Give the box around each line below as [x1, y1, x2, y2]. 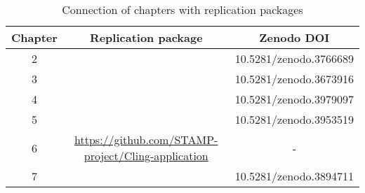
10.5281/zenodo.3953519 [234, 111, 354, 127]
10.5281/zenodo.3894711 [234, 168, 354, 184]
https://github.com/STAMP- [74, 131, 218, 148]
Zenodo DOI [259, 29, 330, 45]
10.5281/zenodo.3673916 [234, 71, 354, 87]
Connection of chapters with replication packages [62, 1, 303, 17]
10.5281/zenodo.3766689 [234, 50, 354, 66]
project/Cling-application [84, 148, 208, 164]
